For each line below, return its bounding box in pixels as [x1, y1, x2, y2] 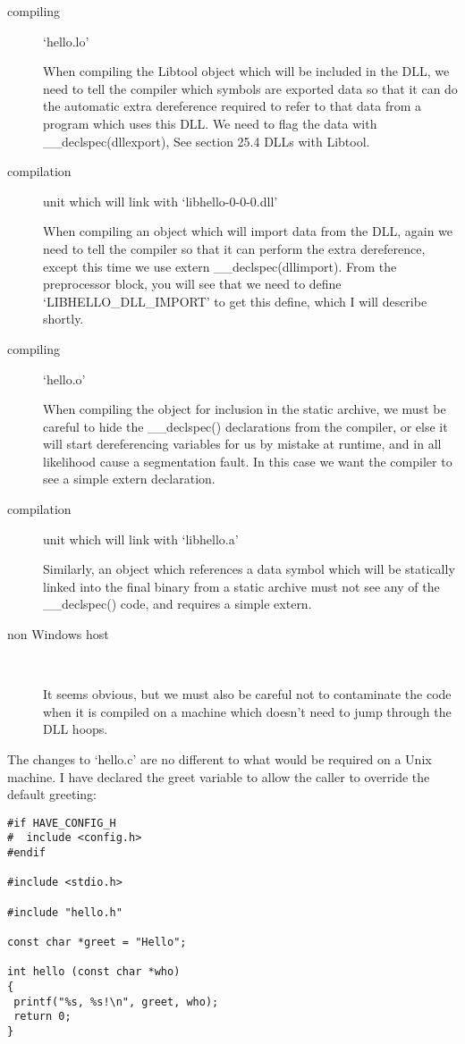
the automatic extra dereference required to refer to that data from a [43, 97, 422, 115]
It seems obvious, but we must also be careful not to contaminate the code [43, 685, 452, 703]
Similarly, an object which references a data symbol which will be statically [43, 560, 455, 578]
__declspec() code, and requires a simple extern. [43, 594, 312, 613]
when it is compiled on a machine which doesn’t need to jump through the [43, 702, 452, 720]
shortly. [43, 309, 84, 328]
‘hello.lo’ [43, 31, 89, 50]
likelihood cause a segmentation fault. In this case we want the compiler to [43, 451, 452, 470]
